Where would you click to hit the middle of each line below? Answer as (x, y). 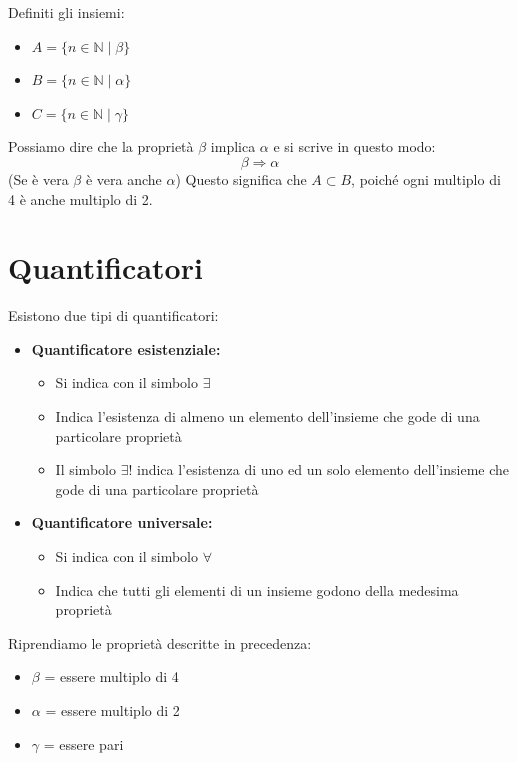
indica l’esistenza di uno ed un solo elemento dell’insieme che (323, 469)
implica (233, 146)
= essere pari (83, 743)
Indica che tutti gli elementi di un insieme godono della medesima (257, 589)
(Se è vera (38, 178)
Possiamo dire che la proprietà (101, 146)
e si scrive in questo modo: (354, 146)
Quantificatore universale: (122, 522)
